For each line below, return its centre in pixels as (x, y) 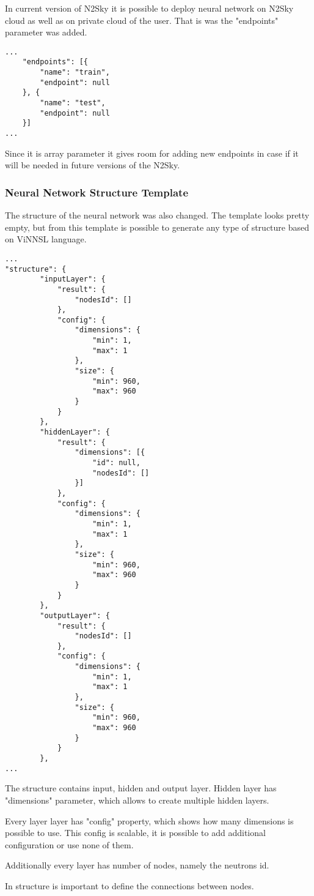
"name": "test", (73, 103)
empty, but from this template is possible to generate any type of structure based (157, 227)
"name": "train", (75, 73)
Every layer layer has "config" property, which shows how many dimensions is (149, 820)
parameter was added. (46, 32)
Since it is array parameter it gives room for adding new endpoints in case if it (152, 153)
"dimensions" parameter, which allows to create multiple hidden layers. (137, 800)
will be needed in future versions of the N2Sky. (93, 165)
